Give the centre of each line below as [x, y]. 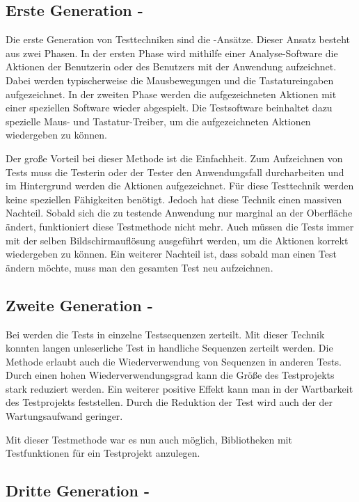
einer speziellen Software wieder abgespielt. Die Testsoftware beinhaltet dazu [169, 108]
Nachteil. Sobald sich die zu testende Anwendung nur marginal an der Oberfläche [179, 213]
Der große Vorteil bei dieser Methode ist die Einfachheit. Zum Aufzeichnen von [174, 158]
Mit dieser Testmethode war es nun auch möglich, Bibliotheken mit [149, 439]
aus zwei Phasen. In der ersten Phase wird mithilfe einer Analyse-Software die [172, 53]
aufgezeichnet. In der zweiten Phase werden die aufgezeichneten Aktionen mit [171, 94]
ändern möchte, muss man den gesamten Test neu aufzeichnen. [139, 267]
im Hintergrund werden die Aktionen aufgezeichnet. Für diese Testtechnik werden [180, 186]
